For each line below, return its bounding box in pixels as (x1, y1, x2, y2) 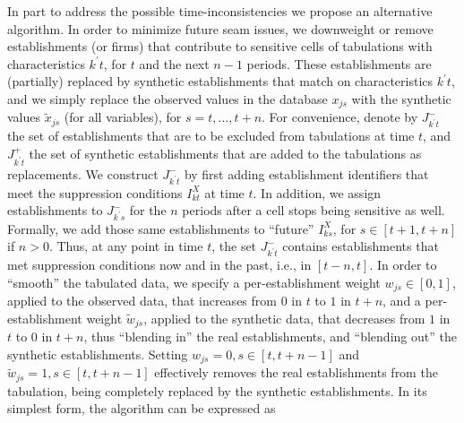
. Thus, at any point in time (48, 237, 203, 255)
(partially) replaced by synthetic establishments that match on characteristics (7, 72, 434, 91)
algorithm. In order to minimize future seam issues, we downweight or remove (7, 19, 434, 38)
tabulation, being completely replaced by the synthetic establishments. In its (7, 381, 427, 400)
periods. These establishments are (246, 54, 432, 73)
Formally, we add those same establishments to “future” (7, 219, 314, 237)
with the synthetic (351, 89, 451, 108)
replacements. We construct (7, 164, 159, 183)
